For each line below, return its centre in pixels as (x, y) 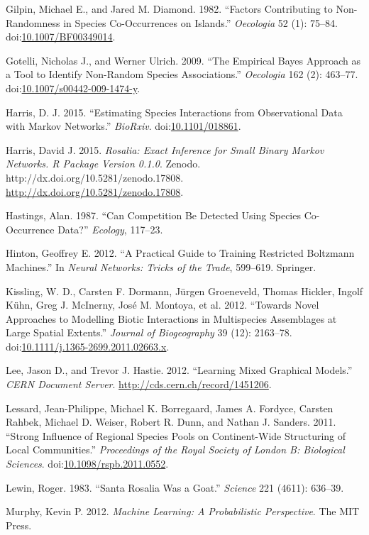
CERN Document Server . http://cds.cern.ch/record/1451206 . (139, 384)
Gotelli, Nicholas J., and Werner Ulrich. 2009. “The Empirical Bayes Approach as (183, 60)
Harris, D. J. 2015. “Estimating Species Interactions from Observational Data (174, 112)
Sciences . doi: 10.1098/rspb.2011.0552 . (87, 464)
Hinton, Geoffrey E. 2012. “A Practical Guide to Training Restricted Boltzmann (180, 253)
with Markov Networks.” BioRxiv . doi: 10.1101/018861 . (123, 126)
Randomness (33, 22)
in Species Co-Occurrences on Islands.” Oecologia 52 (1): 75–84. (200, 22)
